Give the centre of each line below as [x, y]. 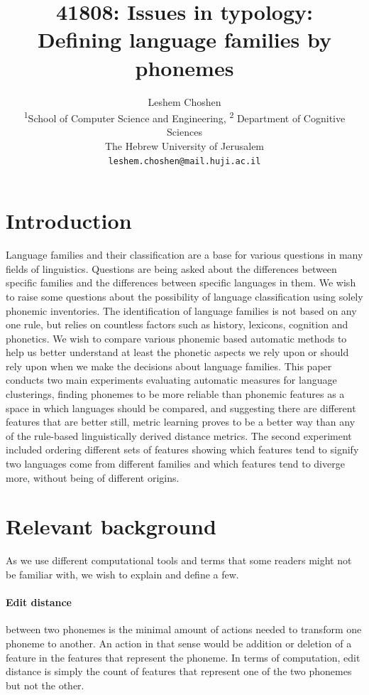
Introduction [69, 221]
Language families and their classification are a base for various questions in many [184, 255]
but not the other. [45, 685]
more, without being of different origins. [93, 477]
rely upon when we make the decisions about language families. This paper [169, 366]
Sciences [184, 132]
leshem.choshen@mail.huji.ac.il [184, 161]
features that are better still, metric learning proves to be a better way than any [181, 422]
